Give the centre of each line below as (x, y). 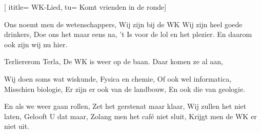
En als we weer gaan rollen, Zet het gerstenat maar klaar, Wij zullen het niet (125, 106)
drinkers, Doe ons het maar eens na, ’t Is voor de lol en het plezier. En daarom (128, 34)
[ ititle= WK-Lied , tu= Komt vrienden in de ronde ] (85, 7)
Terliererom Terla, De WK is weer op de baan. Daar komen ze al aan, (114, 61)
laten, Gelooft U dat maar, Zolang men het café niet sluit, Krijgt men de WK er (130, 116)
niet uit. (17, 126)
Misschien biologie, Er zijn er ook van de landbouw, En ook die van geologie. (125, 89)
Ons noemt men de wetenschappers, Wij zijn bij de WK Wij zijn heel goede (123, 24)
